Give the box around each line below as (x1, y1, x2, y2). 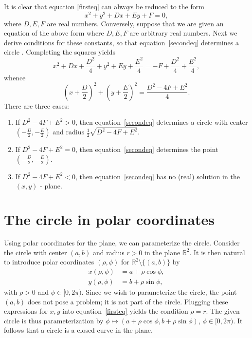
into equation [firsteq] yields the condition (62, 306, 188, 316)
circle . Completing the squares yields (4, 47, 115, 57)
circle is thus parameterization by (4, 315, 104, 325)
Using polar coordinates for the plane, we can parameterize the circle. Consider (4, 238, 240, 248)
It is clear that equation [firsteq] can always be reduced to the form (4, 1, 204, 11)
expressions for (4, 306, 48, 316)
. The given (206, 306, 240, 316)
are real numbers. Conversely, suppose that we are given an (47, 18, 224, 28)
